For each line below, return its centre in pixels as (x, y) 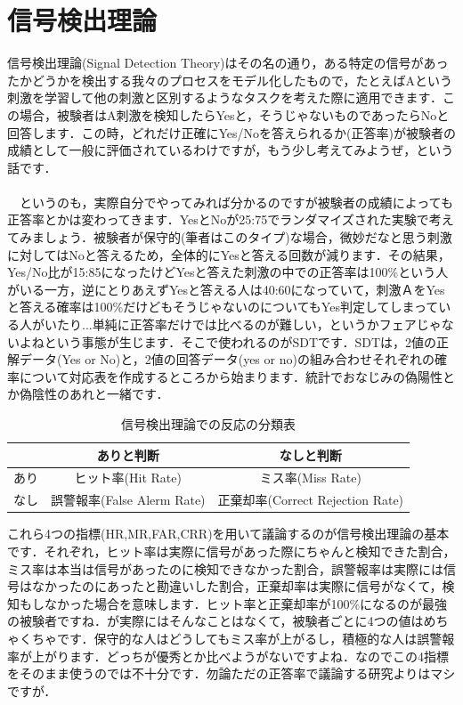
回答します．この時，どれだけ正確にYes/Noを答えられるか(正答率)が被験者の (231, 132)
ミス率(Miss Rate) (310, 478)
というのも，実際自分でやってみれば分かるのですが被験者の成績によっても (236, 202)
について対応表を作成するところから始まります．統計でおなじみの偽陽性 (231, 376)
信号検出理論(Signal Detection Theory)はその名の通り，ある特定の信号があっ (228, 63)
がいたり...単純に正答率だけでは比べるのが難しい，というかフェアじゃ (236, 324)
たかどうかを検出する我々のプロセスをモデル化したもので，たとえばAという (230, 80)
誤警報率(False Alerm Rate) (128, 500)
